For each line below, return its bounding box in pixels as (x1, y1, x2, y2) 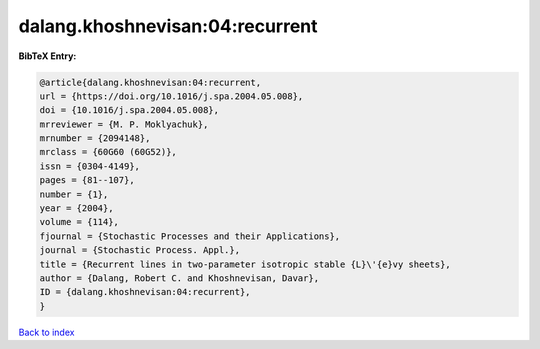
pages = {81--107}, (39, 175, 135, 186)
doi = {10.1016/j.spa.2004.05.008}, (39, 105, 220, 116)
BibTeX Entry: (18, 50, 77, 62)
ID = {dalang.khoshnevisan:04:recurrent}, (39, 286, 251, 298)
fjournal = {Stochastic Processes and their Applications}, (39, 230, 341, 242)
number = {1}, (39, 188, 109, 200)
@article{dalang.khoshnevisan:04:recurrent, (39, 76, 262, 88)
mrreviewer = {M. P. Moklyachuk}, (39, 118, 209, 130)
